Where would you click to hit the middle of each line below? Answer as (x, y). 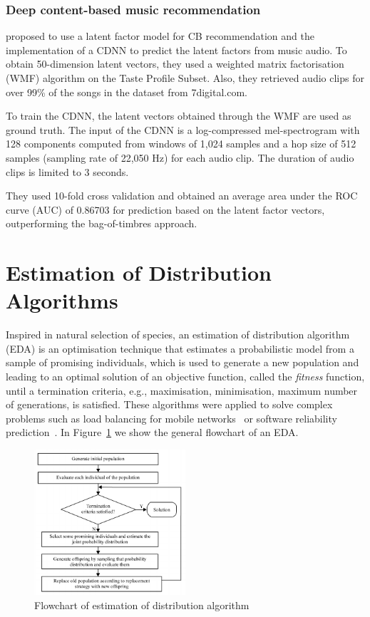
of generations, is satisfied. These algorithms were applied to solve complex (169, 404)
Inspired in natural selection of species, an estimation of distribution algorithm (178, 335)
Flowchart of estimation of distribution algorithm (142, 605)
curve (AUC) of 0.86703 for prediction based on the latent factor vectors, (165, 209)
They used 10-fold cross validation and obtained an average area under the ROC (182, 196)
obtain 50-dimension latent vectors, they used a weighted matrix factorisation (175, 64)
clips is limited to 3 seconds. (67, 171)
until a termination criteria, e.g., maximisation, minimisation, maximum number (182, 390)
